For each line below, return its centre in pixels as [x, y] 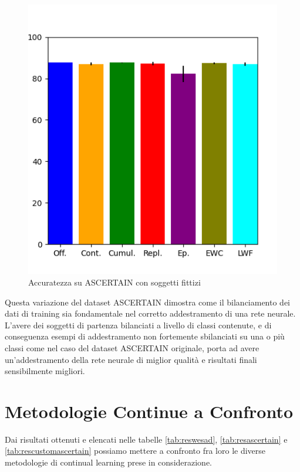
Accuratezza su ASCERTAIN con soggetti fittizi [114, 282]
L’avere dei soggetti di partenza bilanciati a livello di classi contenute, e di [138, 325]
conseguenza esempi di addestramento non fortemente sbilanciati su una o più [145, 336]
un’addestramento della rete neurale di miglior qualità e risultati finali [131, 359]
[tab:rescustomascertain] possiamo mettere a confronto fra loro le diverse [135, 451]
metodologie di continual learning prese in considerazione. [109, 462]
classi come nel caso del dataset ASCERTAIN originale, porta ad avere [132, 347]
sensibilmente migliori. [45, 371]
